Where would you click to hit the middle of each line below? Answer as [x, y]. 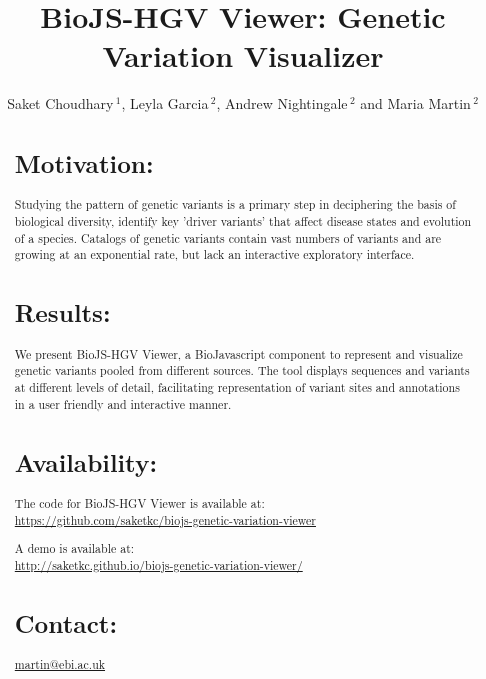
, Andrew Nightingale [282, 103]
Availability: [86, 461]
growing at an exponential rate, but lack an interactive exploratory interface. [214, 254]
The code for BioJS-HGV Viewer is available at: [139, 502]
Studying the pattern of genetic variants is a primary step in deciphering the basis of [235, 204]
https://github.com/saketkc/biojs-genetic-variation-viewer [165, 519]
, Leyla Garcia [165, 103]
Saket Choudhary [60, 103]
